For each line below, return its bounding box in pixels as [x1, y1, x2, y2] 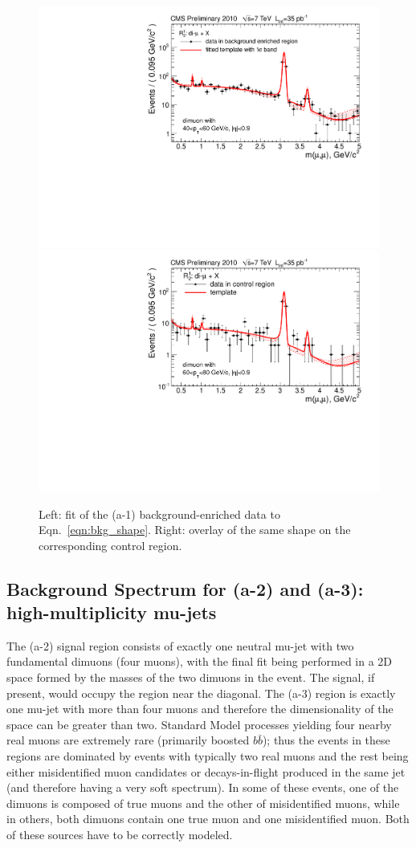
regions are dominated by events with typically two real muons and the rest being [6, 748, 409, 764]
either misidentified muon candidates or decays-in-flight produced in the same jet [6, 763, 406, 780]
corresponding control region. [39, 536, 182, 553]
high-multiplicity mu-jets [6, 600, 217, 625]
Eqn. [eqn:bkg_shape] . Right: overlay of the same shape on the [39, 521, 351, 538]
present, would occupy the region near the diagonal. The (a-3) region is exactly [6, 684, 396, 701]
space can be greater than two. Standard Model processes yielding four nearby [6, 715, 392, 732]
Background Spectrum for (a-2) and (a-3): [6, 576, 364, 601]
